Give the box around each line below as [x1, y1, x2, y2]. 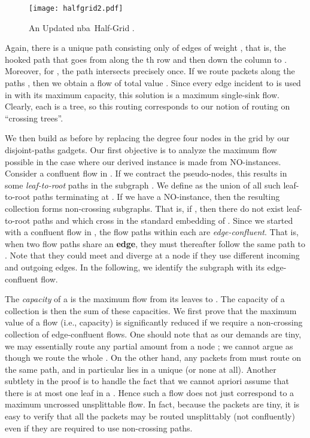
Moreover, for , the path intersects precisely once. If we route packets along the [5, 65, 295, 77]
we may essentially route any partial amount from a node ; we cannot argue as [5, 339, 293, 352]
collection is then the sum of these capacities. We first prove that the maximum [5, 304, 297, 317]
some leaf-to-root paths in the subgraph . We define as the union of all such [5, 178, 281, 191]
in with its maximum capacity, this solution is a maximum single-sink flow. [5, 88, 279, 101]
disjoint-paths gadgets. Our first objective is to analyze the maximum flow [5, 144, 277, 156]
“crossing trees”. [5, 111, 63, 124]
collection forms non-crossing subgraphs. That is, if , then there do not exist [5, 202, 284, 214]
